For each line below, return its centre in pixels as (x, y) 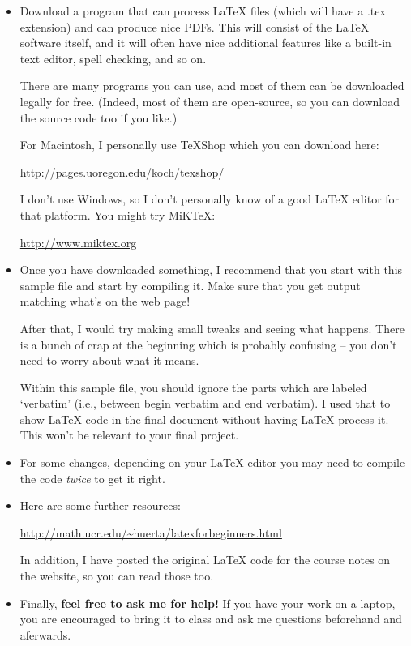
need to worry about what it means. (109, 360)
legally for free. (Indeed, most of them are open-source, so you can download (210, 101)
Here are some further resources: (100, 505)
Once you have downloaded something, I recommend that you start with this (211, 270)
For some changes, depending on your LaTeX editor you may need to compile (212, 462)
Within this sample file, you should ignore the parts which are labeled (193, 387)
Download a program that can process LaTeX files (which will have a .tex (203, 11)
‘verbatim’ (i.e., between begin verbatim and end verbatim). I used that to (205, 403)
